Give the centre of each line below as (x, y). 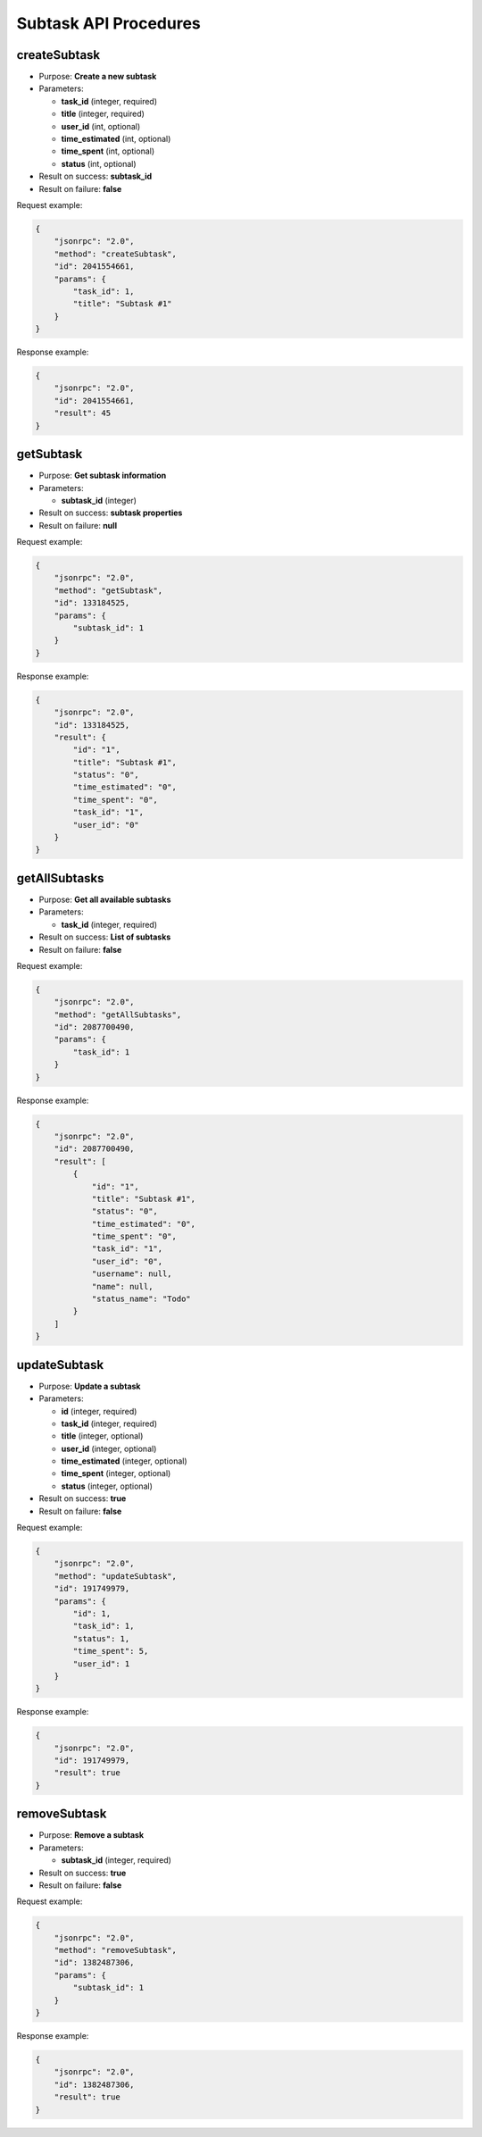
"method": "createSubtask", (116, 254)
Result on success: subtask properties (111, 513)
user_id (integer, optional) (109, 1448)
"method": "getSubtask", (108, 590)
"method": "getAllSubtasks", (118, 1014)
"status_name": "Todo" (141, 1299)
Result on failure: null (78, 525)
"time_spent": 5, (111, 1651)
